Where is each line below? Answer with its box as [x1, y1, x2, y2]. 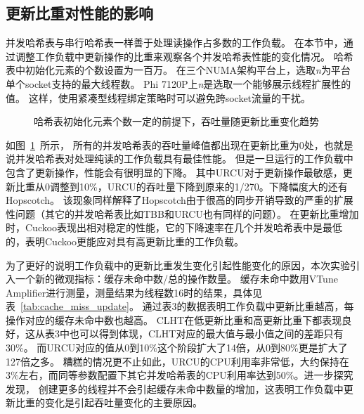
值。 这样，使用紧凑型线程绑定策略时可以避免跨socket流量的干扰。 [6, 90, 311, 105]
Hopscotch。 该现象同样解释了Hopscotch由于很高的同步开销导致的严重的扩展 [6, 193, 353, 207]
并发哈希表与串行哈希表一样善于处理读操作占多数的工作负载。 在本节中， [6, 35, 344, 50]
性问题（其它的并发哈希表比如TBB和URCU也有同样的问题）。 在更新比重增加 [6, 206, 359, 221]
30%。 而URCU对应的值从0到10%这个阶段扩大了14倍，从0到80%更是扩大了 [6, 340, 348, 355]
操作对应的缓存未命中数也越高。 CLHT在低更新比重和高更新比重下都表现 [6, 312, 342, 327]
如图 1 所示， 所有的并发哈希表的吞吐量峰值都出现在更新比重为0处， [6, 137, 324, 152]
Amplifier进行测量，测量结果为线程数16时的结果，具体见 [6, 285, 263, 299]
